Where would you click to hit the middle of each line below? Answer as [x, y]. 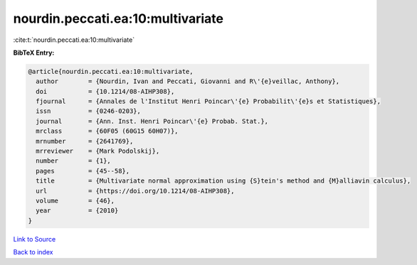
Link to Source [35, 239]
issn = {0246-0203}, [89, 111]
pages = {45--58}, [83, 171]
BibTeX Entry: [34, 53]
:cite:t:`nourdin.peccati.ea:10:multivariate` [74, 40]
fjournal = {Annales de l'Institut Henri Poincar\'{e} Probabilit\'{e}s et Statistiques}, [208, 102]
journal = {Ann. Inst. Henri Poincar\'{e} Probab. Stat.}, [152, 121]
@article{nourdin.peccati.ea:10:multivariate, [111, 71]
